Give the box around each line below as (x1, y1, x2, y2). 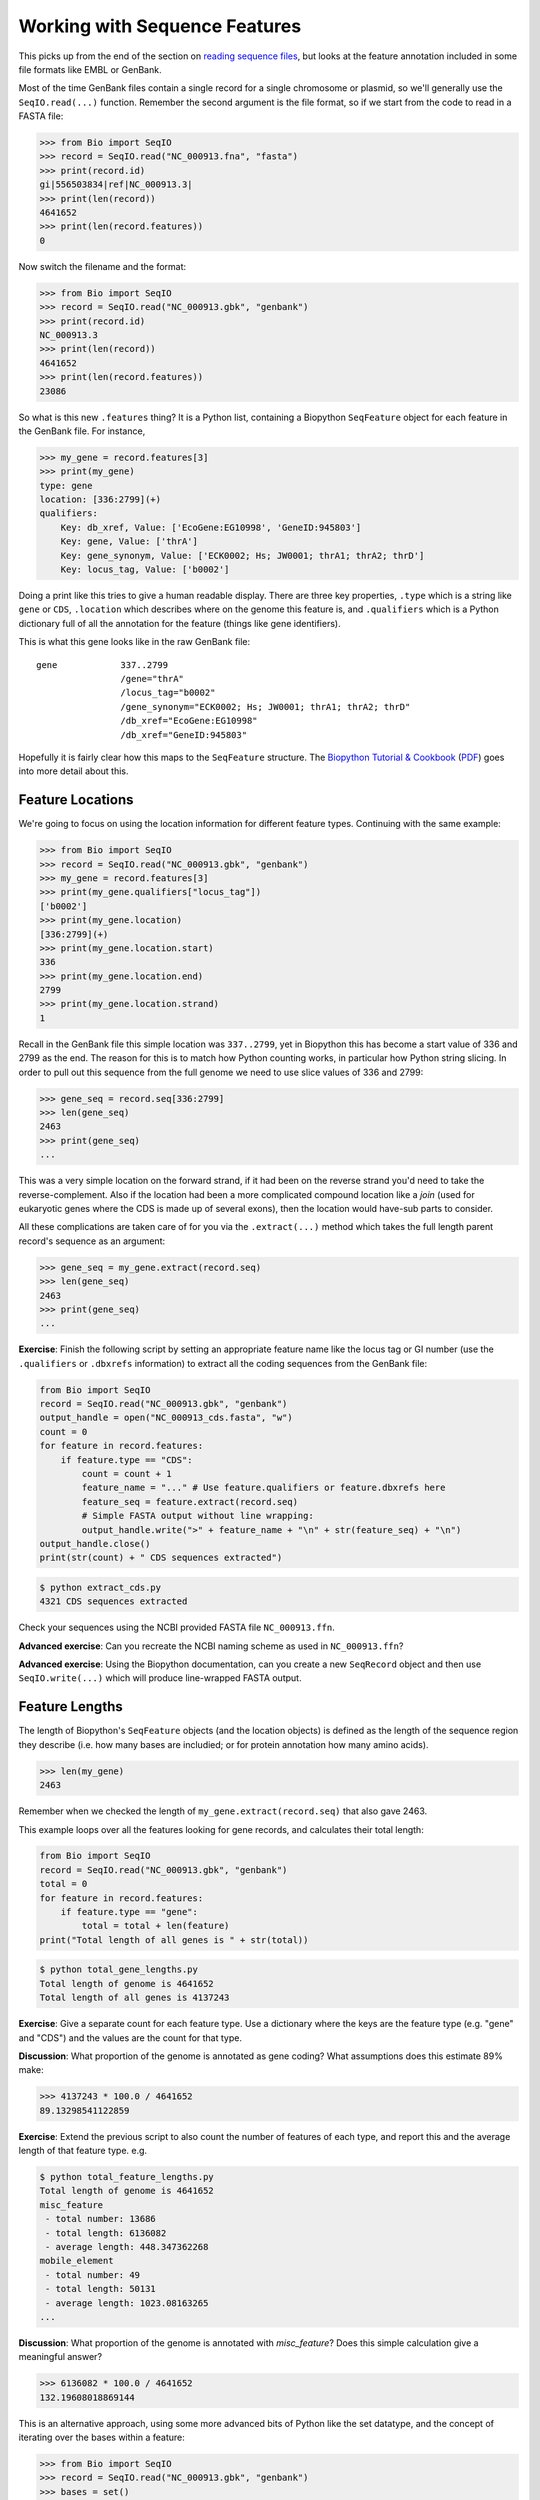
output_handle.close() (39, 1538, 151, 1549)
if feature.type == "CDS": (60, 1454, 194, 1465)
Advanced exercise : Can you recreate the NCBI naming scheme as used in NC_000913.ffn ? (18, 1640, 404, 1652)
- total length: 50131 (45, 2283, 157, 2295)
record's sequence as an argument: (18, 1235, 165, 1247)
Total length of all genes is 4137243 (39, 1992, 230, 2004)
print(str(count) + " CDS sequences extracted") (39, 1552, 283, 1564)
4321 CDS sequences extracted (39, 1596, 188, 1607)
